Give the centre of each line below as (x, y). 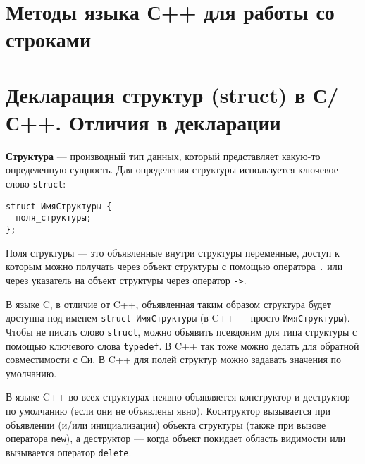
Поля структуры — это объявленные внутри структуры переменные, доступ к (173, 252)
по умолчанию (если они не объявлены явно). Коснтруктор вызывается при (168, 410)
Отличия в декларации (175, 122)
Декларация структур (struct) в (156, 94)
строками (49, 39)
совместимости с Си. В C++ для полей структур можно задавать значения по (174, 359)
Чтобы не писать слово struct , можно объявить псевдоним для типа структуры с (181, 331)
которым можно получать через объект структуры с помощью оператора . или (174, 266)
